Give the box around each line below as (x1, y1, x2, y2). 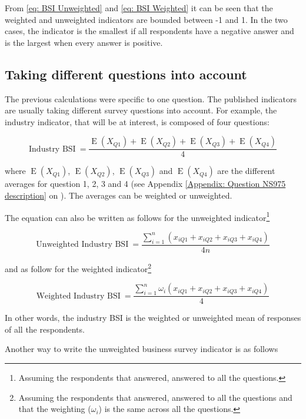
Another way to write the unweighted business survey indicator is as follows (5, 343, 278, 355)
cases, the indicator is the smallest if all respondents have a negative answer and (5, 25, 294, 37)
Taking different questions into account (5, 65, 247, 83)
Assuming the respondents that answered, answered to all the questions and (18, 391, 292, 403)
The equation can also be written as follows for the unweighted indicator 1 (5, 209, 270, 223)
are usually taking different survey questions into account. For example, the (5, 104, 277, 116)
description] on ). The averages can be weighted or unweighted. (5, 189, 232, 201)
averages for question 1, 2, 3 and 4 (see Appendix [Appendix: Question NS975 (5, 177, 286, 190)
